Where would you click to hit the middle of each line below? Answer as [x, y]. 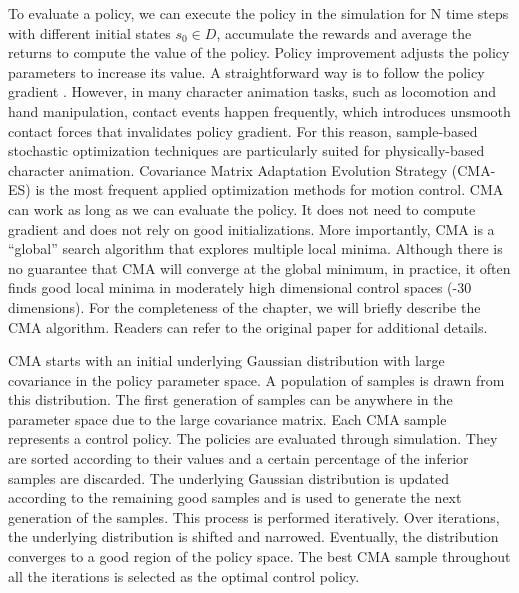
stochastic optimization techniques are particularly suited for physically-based [246, 150]
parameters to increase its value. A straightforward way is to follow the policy [246, 71]
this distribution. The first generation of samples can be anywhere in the [230, 399]
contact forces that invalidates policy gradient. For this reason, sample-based [243, 130]
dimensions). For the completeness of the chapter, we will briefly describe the [244, 306]
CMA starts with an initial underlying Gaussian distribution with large [226, 360]
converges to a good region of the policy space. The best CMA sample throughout [259, 556]
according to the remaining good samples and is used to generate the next [235, 497]
